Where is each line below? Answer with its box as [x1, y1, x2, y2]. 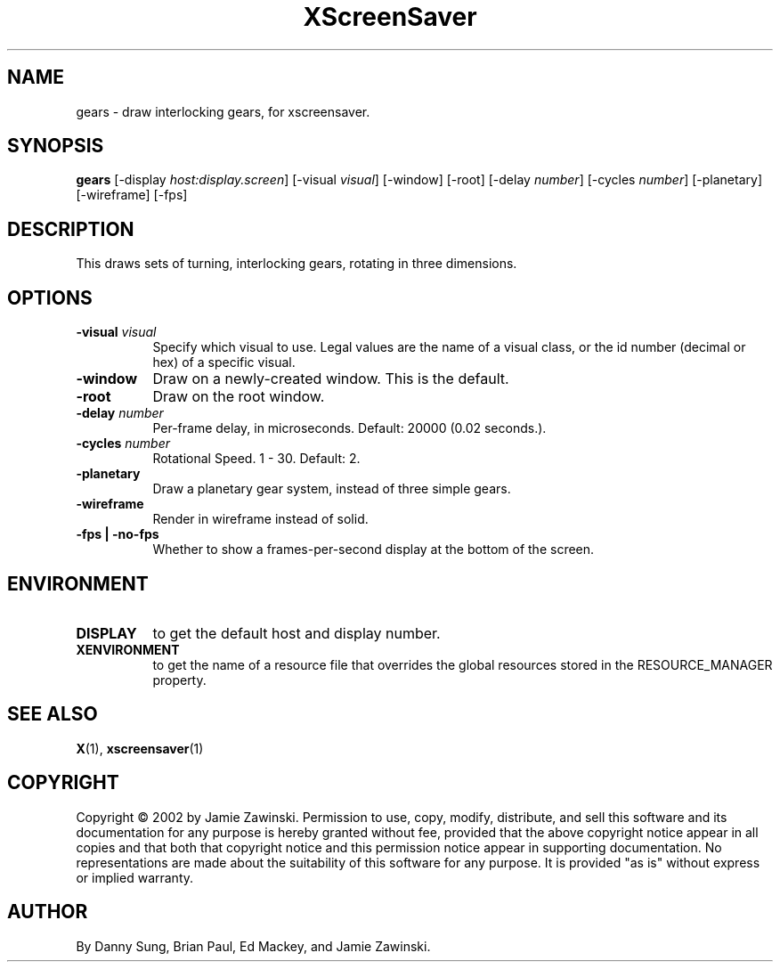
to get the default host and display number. [152, 623, 441, 642]
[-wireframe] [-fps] [76, 187, 188, 203]
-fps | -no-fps [76, 526, 159, 542]
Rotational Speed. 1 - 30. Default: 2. [152, 451, 361, 467]
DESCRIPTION [7, 217, 134, 240]
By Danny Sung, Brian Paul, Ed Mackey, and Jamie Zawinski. [76, 938, 431, 954]
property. [152, 672, 207, 688]
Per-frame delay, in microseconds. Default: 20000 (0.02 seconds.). [152, 420, 547, 436]
